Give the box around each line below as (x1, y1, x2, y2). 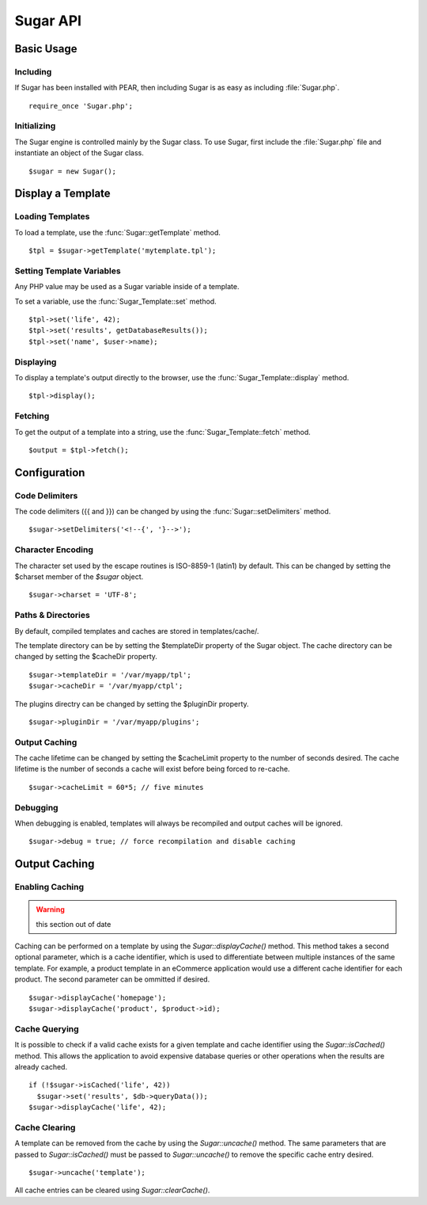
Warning (36, 905, 65, 914)
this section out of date (36, 919, 111, 929)
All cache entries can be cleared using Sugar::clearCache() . (14, 1185, 210, 1195)
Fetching (14, 410, 50, 421)
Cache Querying (14, 1023, 79, 1034)
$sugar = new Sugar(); (28, 166, 117, 176)
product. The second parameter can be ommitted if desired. (14, 974, 210, 984)
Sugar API (14, 12, 82, 29)
